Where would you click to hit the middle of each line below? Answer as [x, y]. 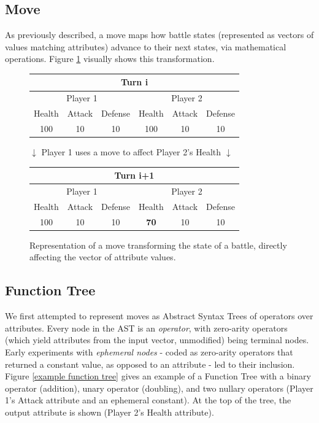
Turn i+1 [134, 175]
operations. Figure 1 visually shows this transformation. [110, 59]
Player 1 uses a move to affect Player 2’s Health [131, 152]
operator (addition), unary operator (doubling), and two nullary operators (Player [159, 388]
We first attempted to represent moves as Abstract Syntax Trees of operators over [159, 316]
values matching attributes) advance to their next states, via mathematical [146, 46]
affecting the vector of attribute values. [103, 257]
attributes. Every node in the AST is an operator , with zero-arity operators [146, 328]
